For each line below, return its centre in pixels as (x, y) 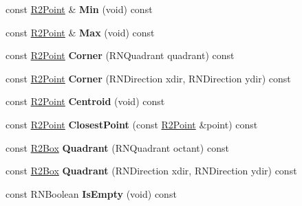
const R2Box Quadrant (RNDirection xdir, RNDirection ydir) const (151, 171)
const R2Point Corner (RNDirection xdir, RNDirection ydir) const (148, 78)
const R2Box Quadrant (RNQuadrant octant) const (117, 147)
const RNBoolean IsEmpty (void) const (91, 193)
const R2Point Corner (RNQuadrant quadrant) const (120, 55)
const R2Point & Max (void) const (80, 32)
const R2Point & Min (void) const (79, 9)
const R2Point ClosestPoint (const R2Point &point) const (132, 124)
